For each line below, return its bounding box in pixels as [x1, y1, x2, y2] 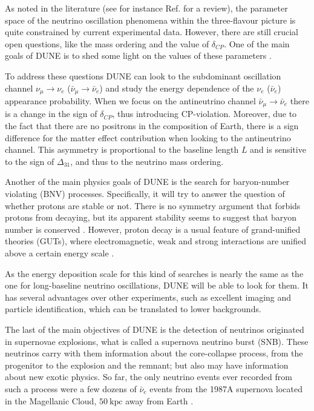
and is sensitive [250, 143, 306, 156]
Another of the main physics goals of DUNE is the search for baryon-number [5, 175, 290, 188]
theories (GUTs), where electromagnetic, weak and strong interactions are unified [5, 235, 307, 247]
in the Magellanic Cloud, [5, 394, 97, 407]
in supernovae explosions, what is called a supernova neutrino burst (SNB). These [5, 335, 309, 347]
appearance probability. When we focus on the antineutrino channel [5, 95, 256, 107]
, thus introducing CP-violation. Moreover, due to [112, 107, 297, 120]
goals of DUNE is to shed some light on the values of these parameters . [5, 49, 272, 62]
